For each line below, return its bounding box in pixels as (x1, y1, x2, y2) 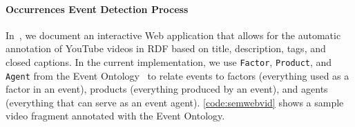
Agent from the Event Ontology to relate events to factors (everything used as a (6, 68, 349, 82)
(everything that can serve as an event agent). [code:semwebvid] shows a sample (6, 95, 344, 109)
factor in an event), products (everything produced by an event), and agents (6, 82, 328, 96)
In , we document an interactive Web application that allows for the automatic (6, 27, 341, 42)
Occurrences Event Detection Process (6, 1, 189, 16)
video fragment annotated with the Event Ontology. (6, 108, 225, 123)
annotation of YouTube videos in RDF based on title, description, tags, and (6, 41, 326, 56)
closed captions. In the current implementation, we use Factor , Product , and (6, 54, 332, 69)
